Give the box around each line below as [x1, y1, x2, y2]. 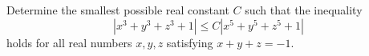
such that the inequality [245, 2, 363, 18]
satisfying [166, 34, 213, 50]
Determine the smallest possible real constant [6, 2, 229, 18]
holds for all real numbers [6, 34, 132, 50]
